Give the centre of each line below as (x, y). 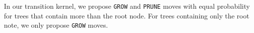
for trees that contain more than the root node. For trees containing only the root (127, 15)
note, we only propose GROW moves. (56, 25)
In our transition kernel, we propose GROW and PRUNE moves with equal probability (127, 6)
